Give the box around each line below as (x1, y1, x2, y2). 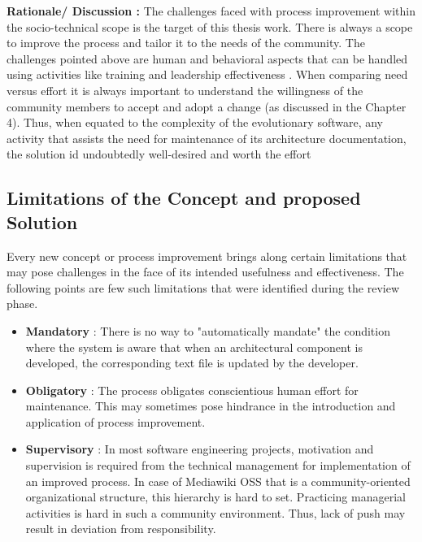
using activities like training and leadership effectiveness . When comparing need (7, 66, 408, 83)
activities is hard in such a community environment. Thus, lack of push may (25, 504, 406, 521)
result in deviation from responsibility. (25, 520, 216, 537)
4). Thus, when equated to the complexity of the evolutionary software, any (7, 114, 384, 131)
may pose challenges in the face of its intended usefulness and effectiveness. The (7, 263, 404, 280)
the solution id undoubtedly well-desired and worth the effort (7, 145, 311, 163)
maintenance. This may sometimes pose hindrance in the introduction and (25, 397, 396, 414)
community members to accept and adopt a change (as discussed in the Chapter (7, 98, 407, 115)
